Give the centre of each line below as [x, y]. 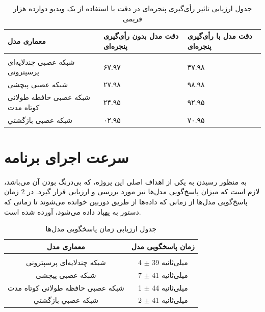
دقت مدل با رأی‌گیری [220, 36]
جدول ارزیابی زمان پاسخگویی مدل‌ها [101, 229]
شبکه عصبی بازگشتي [40, 120]
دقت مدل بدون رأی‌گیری [141, 36]
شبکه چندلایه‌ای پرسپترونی [66, 262]
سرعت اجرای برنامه [67, 157]
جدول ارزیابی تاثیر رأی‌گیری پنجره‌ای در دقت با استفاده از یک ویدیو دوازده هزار [132, 8]
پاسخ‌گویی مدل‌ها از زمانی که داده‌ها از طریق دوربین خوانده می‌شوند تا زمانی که [126, 201]
